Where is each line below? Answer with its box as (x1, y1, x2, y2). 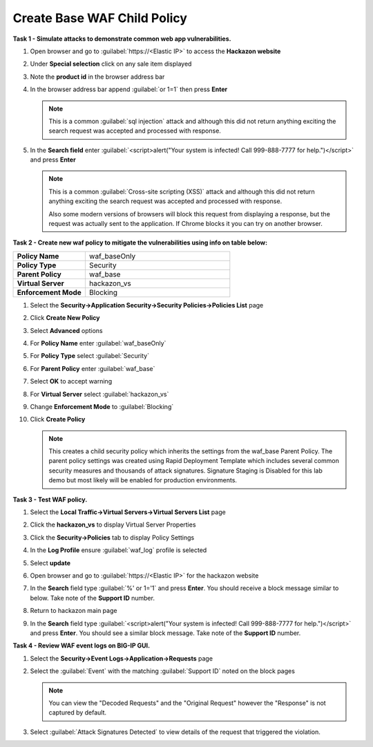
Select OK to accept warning (30, 377, 113, 386)
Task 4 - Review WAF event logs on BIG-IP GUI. (12, 641, 151, 650)
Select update (30, 558, 71, 567)
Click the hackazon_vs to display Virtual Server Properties (30, 520, 196, 529)
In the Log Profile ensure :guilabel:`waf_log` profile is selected (30, 546, 207, 554)
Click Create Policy (30, 415, 86, 424)
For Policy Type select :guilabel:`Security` (30, 352, 150, 360)
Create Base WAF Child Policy (12, 10, 188, 26)
